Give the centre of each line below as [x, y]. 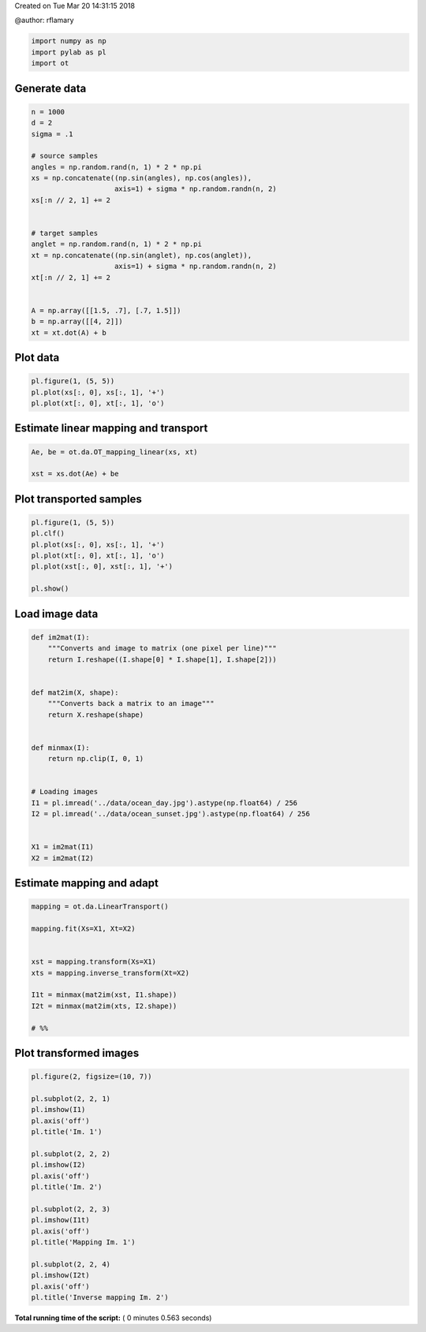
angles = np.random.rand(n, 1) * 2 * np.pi [117, 167]
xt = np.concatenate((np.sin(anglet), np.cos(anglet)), [142, 255]
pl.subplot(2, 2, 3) [71, 1209]
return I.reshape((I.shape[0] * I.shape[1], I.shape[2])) [162, 659]
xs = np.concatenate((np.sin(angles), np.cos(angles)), [142, 178]
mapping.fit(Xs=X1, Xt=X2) [83, 929]
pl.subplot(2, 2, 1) [71, 1099]
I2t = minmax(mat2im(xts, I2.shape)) [104, 1006]
